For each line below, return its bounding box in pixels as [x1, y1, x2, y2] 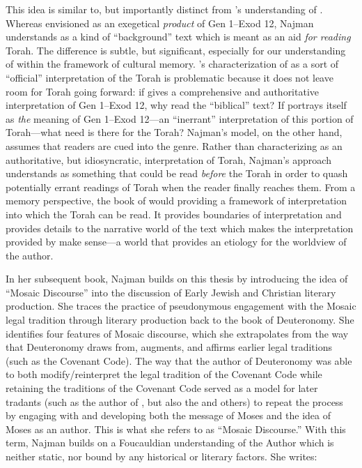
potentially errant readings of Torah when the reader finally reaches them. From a [6, 179, 356, 194]
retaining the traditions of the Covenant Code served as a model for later [6, 381, 318, 395]
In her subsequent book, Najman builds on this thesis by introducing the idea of [6, 271, 348, 286]
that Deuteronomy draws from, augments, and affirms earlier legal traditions [6, 340, 332, 354]
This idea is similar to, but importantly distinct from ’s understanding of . [6, 2, 323, 16]
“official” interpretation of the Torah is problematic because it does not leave [6, 70, 333, 84]
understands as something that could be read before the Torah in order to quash [6, 166, 348, 181]
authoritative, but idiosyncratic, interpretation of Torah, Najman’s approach [6, 152, 331, 167]
